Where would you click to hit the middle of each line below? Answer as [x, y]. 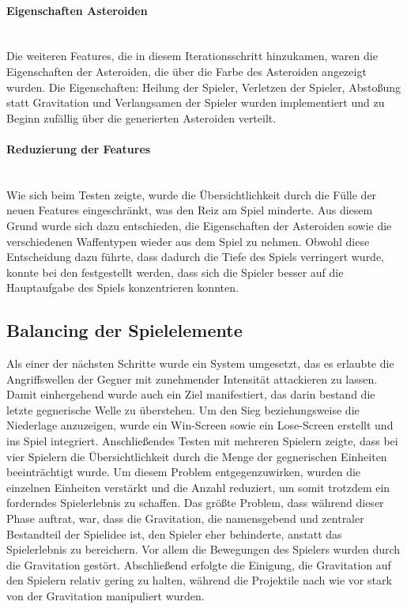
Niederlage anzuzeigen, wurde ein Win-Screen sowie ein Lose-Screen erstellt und [200, 425]
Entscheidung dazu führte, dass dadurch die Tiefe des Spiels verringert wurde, [196, 257]
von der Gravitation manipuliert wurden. [106, 596]
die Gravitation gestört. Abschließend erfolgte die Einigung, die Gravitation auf [199, 564]
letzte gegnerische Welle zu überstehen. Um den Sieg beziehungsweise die [183, 409]
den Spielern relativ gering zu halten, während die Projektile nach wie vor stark [199, 580]
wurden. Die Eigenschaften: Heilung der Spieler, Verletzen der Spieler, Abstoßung [203, 87]
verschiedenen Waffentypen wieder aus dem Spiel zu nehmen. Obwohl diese [188, 241]
